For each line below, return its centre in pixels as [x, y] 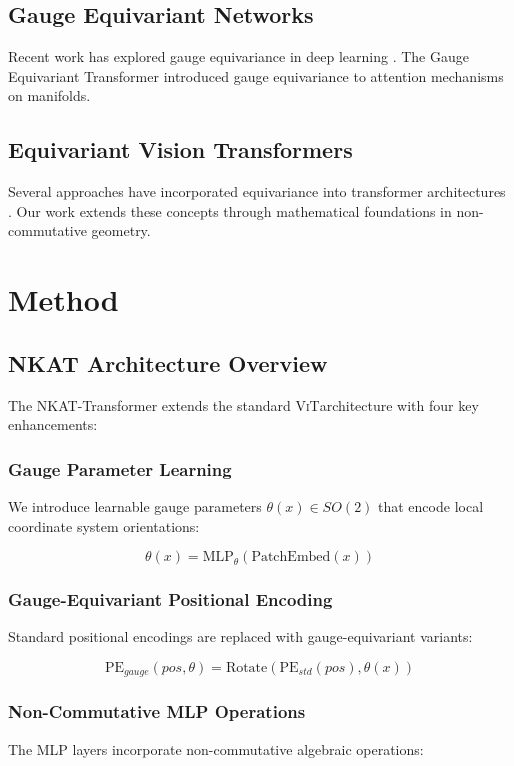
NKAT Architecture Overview [168, 362]
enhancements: [53, 424]
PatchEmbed [291, 557]
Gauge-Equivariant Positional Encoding [170, 599]
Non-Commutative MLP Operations [157, 711]
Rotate [246, 667]
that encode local [431, 505]
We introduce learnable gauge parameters [135, 505]
